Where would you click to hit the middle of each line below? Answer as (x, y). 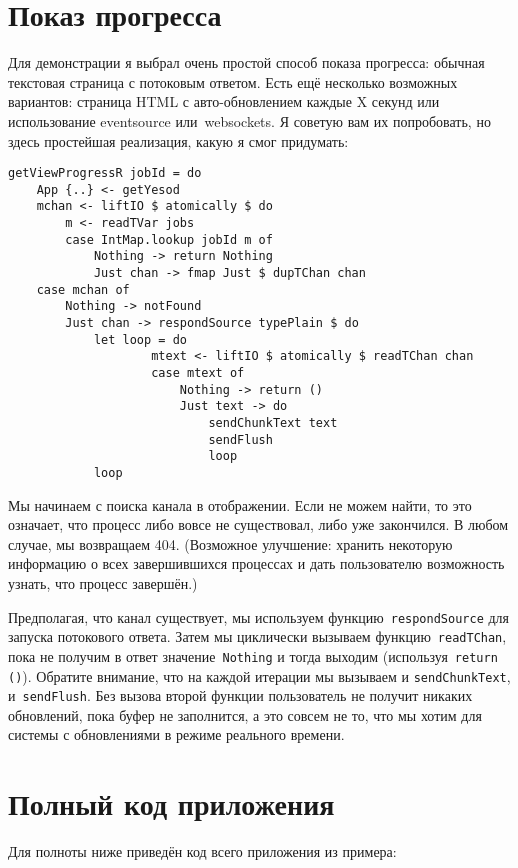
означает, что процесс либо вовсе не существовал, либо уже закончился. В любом (258, 524)
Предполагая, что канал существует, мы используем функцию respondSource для (259, 616)
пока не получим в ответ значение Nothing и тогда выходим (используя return (253, 655)
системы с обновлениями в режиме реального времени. (176, 734)
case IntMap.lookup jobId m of (169, 239)
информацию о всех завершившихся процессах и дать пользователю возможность (256, 563)
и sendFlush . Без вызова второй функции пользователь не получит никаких (240, 695)
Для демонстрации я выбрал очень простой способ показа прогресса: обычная (246, 62)
